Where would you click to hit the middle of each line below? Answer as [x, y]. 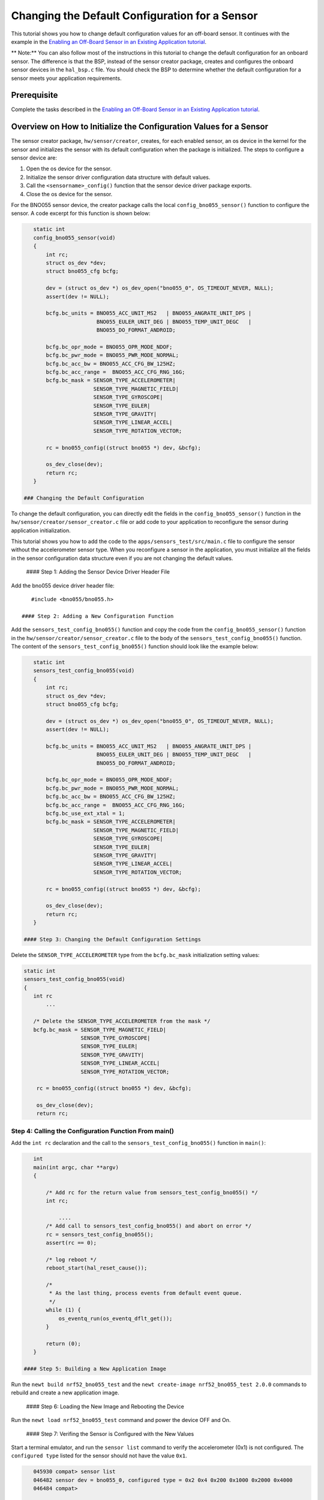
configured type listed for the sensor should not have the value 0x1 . [99, 1456]
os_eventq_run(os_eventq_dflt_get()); [115, 1318]
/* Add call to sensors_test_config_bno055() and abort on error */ [149, 1226]
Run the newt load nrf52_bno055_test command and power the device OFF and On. [121, 1420]
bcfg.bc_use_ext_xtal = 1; [85, 813]
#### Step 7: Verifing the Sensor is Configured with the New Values [110, 1433]
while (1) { [63, 1310]
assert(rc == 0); [71, 1243]
